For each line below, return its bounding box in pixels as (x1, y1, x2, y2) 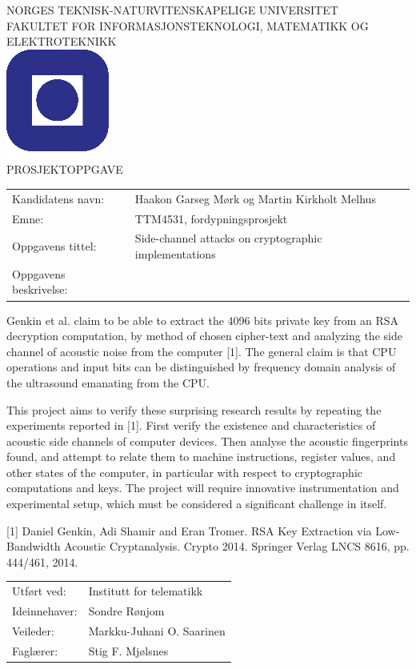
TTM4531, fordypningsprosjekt (134, 210, 288, 226)
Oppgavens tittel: (12, 238, 97, 254)
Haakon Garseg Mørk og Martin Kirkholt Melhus (134, 190, 376, 206)
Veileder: (12, 622, 54, 639)
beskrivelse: (12, 281, 68, 298)
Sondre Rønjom (88, 603, 165, 619)
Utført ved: (12, 583, 66, 599)
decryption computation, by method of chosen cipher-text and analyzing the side (6, 327, 402, 344)
